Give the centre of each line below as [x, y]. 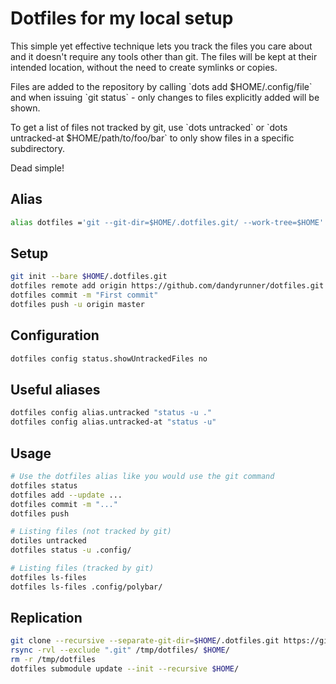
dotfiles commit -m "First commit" [84, 295]
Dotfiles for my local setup [122, 18]
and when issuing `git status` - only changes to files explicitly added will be [165, 97]
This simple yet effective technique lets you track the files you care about [161, 46]
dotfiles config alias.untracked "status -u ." [111, 413]
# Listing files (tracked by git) [82, 568]
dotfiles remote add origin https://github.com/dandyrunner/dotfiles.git [167, 286]
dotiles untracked [48, 541]
